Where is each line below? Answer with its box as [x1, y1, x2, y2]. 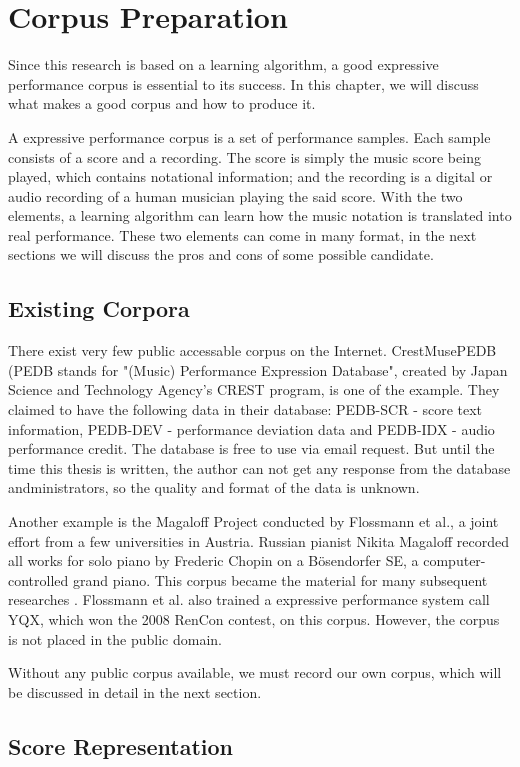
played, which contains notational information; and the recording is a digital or [8, 166, 493, 187]
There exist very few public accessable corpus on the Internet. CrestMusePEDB [8, 340, 497, 361]
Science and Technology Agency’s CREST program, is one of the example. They [8, 379, 500, 400]
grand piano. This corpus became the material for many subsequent [72, 569, 488, 590]
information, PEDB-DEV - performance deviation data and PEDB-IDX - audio [8, 418, 495, 439]
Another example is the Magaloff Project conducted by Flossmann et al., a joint [8, 511, 499, 532]
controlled [8, 569, 69, 590]
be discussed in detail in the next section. [8, 681, 262, 702]
